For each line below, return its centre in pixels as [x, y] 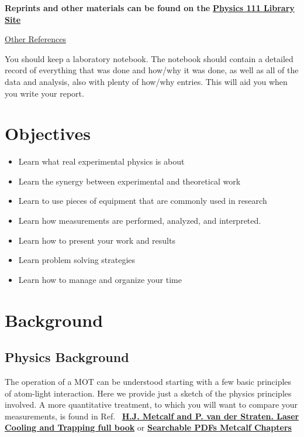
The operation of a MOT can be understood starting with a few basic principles [148, 382]
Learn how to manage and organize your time [100, 279]
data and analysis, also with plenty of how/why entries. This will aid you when [146, 81]
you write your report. [44, 93]
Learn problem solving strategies [77, 260]
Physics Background [67, 357]
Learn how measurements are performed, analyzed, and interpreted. [140, 221]
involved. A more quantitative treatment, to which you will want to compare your [151, 404]
